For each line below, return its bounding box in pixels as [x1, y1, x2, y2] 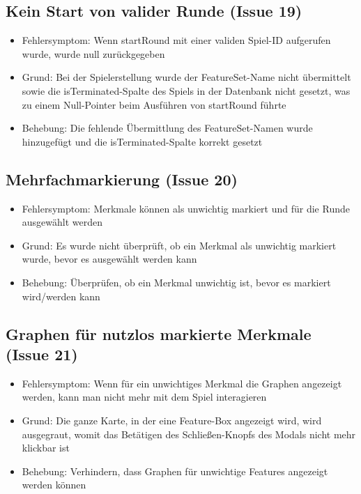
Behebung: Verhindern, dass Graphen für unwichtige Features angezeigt [22, 463, 328, 478]
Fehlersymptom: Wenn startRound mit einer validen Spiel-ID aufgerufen [22, 33, 331, 47]
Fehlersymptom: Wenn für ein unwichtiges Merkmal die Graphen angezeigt [22, 376, 342, 390]
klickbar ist [22, 440, 70, 455]
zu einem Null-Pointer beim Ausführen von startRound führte [22, 97, 286, 111]
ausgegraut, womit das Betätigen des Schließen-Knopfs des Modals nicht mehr [22, 426, 356, 441]
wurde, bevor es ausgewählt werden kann [22, 252, 197, 266]
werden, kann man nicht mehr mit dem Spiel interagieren [22, 389, 267, 404]
